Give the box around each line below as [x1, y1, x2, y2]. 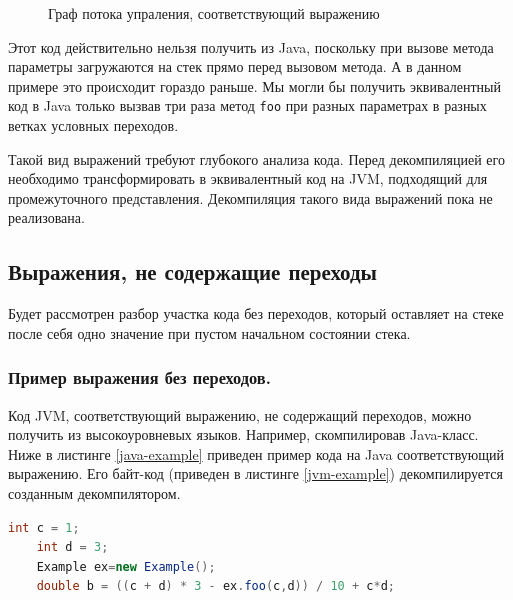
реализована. [8, 207, 85, 228]
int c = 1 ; [8, 520, 80, 535]
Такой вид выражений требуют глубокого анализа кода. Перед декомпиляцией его [8, 148, 505, 169]
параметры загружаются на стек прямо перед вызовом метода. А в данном [8, 56, 462, 77]
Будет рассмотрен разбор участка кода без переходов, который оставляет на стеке [8, 303, 504, 324]
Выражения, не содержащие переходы [8, 256, 377, 287]
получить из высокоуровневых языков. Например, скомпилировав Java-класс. [8, 424, 479, 445]
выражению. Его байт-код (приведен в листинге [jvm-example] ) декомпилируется [8, 463, 503, 484]
